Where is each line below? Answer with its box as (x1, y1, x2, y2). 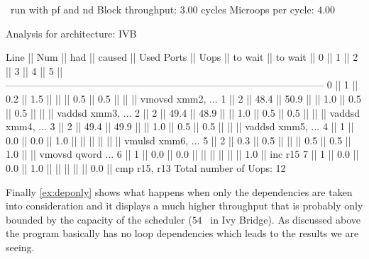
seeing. (6, 239, 35, 254)
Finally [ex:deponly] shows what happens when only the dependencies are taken (6, 184, 353, 199)
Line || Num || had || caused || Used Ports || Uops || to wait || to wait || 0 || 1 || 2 (6, 50, 358, 64)
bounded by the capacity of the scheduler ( (6, 212, 192, 226)
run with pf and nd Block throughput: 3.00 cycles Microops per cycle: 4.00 (10, 2, 336, 16)
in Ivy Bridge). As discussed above (210, 212, 360, 226)
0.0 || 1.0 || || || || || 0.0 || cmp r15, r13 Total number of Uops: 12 (6, 160, 286, 175)
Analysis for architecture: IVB (6, 25, 137, 40)
